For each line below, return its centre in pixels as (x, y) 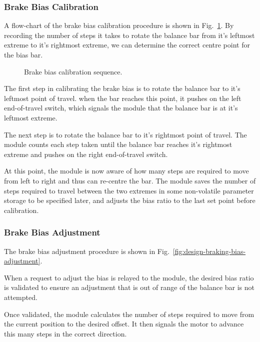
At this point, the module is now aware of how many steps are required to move (126, 171)
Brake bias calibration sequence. (73, 71)
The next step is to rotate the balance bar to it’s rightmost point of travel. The (125, 134)
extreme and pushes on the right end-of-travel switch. (86, 154)
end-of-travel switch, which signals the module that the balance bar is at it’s (121, 108)
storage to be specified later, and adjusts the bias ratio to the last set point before (130, 200)
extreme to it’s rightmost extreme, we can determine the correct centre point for (127, 45)
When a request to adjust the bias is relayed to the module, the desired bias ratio (129, 277)
